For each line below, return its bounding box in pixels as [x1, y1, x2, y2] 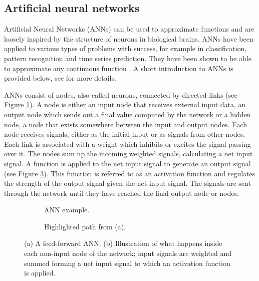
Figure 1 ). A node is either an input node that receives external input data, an [4, 99, 246, 110]
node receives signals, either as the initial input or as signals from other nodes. [4, 129, 245, 139]
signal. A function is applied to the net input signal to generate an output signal [4, 158, 251, 168]
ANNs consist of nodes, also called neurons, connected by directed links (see [4, 89, 237, 100]
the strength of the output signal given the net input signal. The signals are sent [4, 178, 251, 188]
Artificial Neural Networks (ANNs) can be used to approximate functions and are [4, 24, 254, 34]
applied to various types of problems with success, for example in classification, [4, 43, 247, 54]
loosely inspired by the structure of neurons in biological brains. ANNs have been [4, 33, 253, 44]
